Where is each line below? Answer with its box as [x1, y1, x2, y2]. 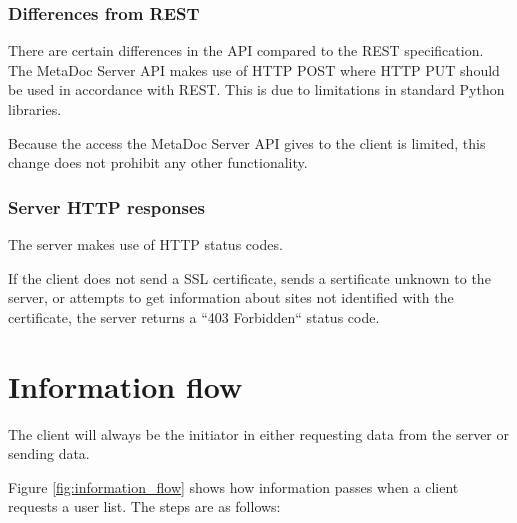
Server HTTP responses [8, 194, 206, 219]
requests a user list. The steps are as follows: [8, 496, 281, 517]
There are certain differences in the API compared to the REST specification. [8, 40, 484, 61]
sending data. [8, 443, 90, 464]
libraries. [8, 99, 62, 119]
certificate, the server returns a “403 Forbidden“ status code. [8, 306, 380, 327]
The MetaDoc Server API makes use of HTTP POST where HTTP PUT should [8, 59, 500, 80]
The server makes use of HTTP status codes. [8, 234, 283, 254]
